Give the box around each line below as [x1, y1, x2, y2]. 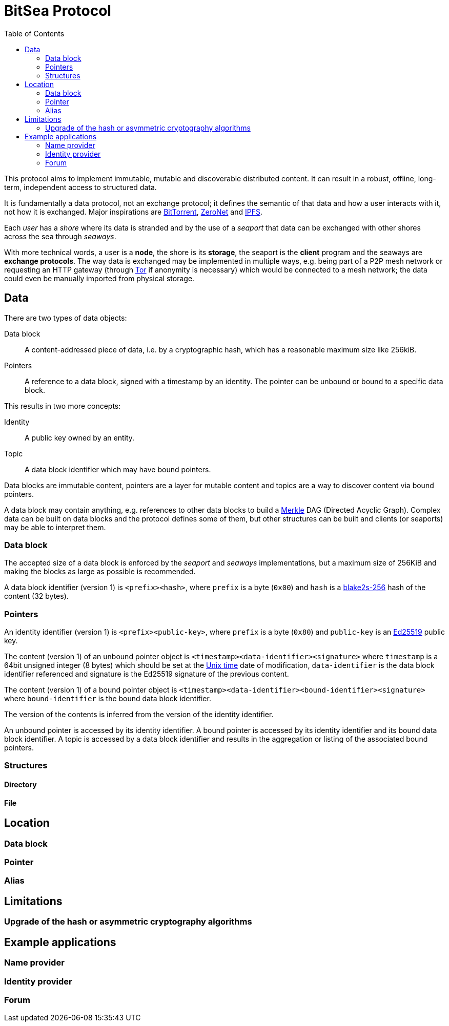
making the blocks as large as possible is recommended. [4, 567, 196, 576]
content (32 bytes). [4, 592, 69, 601]
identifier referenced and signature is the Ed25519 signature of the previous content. [4, 669, 289, 679]
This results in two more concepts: [4, 401, 121, 410]
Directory [4, 780, 37, 789]
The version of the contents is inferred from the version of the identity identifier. [4, 710, 274, 719]
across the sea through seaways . [4, 232, 116, 241]
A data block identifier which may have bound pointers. [25, 465, 211, 474]
